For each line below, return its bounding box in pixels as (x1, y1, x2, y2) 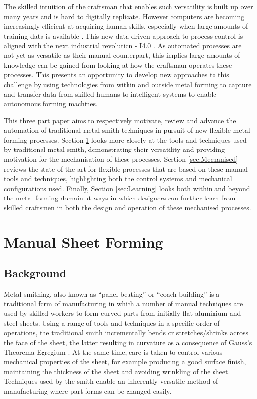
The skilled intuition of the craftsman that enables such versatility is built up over (4, 1, 253, 11)
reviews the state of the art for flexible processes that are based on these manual (4, 163, 248, 174)
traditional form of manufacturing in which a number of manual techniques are (4, 298, 243, 308)
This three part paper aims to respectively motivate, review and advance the (4, 115, 236, 125)
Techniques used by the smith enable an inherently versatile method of (4, 376, 218, 386)
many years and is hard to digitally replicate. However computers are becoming (4, 11, 245, 21)
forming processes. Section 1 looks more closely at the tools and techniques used (4, 134, 247, 145)
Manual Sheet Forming (4, 231, 163, 251)
